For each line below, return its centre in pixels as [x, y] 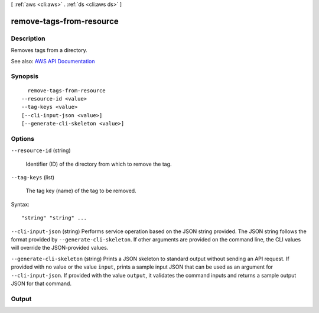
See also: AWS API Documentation [53, 61]
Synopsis [25, 76]
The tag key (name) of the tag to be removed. [81, 191]
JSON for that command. [41, 283]
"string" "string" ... [54, 218]
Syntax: [20, 204]
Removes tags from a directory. [49, 50]
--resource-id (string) [41, 150]
